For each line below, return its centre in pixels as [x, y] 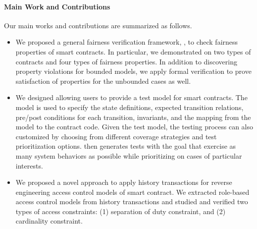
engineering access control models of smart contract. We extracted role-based [132, 192]
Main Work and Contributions [57, 6]
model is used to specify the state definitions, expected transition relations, [129, 107]
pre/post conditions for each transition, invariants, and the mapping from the [133, 117]
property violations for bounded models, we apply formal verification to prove [133, 71]
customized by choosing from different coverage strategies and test [116, 136]
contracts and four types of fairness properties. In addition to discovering [126, 61]
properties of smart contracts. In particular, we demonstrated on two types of [133, 51]
